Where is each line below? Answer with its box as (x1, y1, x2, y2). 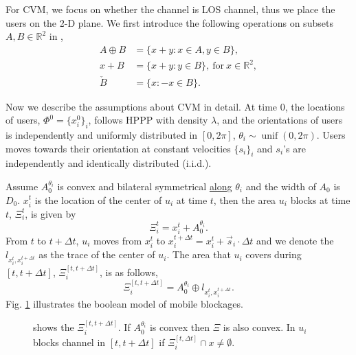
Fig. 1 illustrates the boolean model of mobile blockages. (5, 296, 243, 310)
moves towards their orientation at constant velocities (5, 141, 231, 155)
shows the (33, 320, 74, 334)
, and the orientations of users (216, 113, 343, 127)
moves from (93, 233, 142, 247)
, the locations (285, 99, 345, 113)
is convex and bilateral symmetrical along (57, 179, 232, 193)
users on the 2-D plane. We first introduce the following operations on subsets (5, 15, 333, 30)
